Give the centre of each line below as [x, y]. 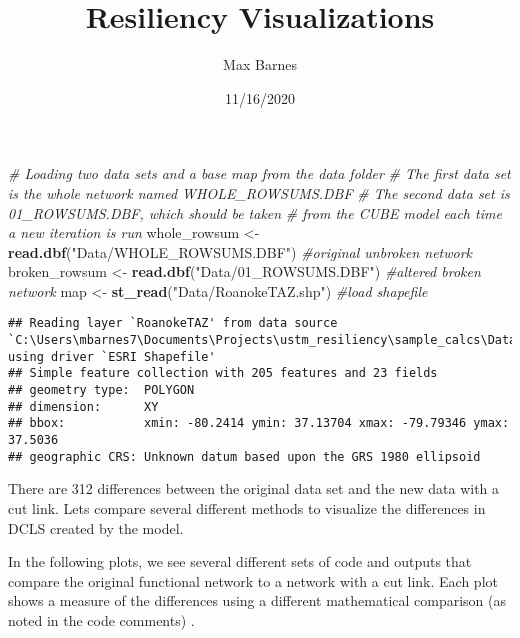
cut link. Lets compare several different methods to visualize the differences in [247, 507]
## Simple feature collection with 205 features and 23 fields [223, 373]
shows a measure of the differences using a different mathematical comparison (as [257, 600]
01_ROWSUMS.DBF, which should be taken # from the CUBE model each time [255, 212]
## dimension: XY [83, 406]
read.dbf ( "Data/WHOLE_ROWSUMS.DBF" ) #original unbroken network [240, 251]
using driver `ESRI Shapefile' [112, 356]
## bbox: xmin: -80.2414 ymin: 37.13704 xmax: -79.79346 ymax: [259, 423]
